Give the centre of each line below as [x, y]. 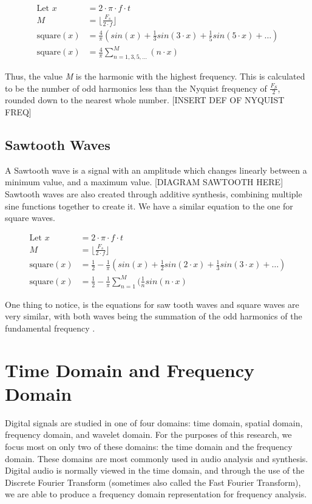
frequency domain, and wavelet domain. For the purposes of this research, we [148, 434]
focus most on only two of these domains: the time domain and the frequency [149, 446]
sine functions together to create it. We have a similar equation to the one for [149, 206]
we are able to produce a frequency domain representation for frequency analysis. [156, 494]
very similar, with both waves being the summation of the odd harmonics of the [154, 316]
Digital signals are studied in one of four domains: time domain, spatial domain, [154, 422]
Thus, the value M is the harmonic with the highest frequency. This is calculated [155, 76]
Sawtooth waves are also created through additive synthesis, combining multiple [154, 193]
